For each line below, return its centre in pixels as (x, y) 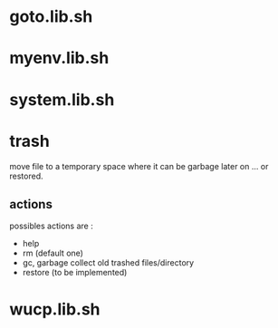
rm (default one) (53, 253)
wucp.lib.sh (55, 309)
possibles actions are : (51, 226)
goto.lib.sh (51, 17)
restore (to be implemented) (75, 273)
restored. (26, 176)
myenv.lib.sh (59, 58)
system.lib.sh (62, 99)
